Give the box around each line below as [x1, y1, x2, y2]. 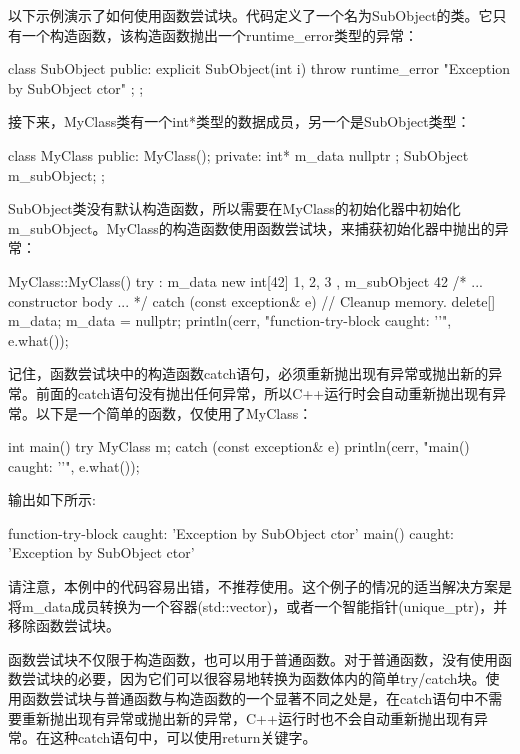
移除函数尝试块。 [8, 615, 120, 636]
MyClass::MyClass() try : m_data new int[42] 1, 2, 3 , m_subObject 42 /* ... [8, 270, 483, 291]
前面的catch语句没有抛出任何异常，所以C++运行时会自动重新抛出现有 [35, 382, 493, 403]
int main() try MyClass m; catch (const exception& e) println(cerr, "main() [8, 436, 470, 457]
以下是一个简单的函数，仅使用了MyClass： [35, 402, 313, 423]
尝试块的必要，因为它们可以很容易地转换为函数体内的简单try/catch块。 [21, 668, 486, 689]
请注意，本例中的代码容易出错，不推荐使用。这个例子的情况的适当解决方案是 [8, 576, 512, 597]
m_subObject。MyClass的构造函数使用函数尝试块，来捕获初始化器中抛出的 [8, 217, 495, 238]
